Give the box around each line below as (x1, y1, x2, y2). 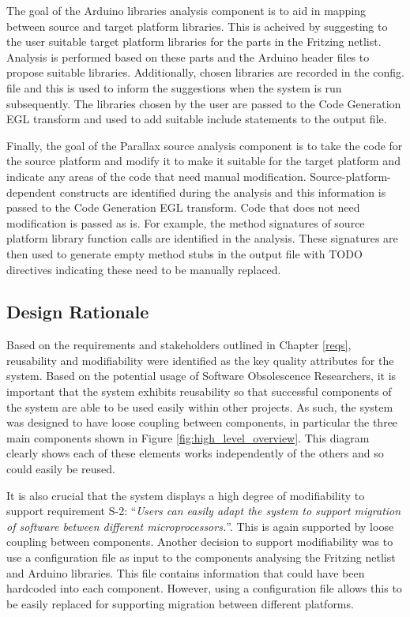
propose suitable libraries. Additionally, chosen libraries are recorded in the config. (6, 64, 404, 81)
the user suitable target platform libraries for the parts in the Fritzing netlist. (6, 33, 382, 50)
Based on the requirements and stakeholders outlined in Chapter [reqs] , (6, 337, 352, 353)
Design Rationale (6, 299, 149, 324)
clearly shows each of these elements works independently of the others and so (6, 445, 384, 461)
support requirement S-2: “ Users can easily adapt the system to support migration (6, 502, 401, 519)
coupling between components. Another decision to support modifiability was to (6, 533, 393, 550)
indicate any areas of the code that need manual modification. (6, 167, 307, 184)
